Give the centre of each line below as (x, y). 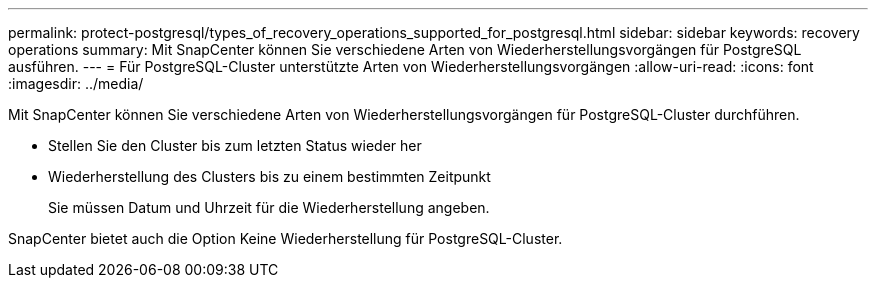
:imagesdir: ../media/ (76, 83)
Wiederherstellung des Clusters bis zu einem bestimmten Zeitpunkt (269, 176)
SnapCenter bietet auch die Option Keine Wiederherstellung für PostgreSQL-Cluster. (285, 238)
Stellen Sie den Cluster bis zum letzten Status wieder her (235, 145)
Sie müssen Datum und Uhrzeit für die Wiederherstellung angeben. (269, 207)
